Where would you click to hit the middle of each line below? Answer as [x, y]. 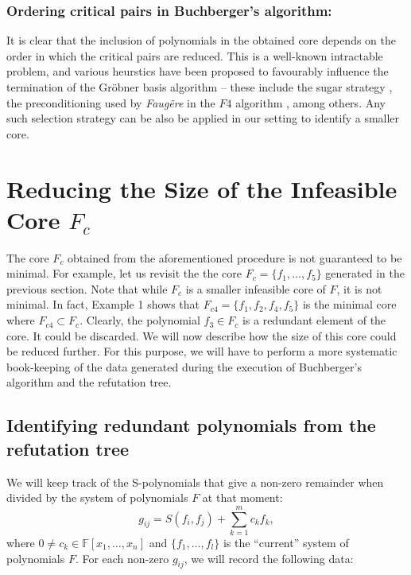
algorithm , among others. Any [310, 102]
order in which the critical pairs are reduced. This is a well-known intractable [195, 55]
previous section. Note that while [87, 288]
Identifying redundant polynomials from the [191, 425]
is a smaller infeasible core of [256, 288]
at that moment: [242, 497]
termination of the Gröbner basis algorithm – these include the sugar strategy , [200, 87]
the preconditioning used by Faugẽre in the [111, 102]
